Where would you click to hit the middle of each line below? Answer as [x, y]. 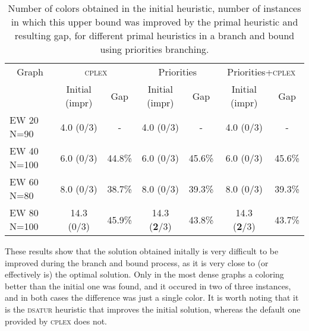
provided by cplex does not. [56, 321]
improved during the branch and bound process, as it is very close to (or [137, 262]
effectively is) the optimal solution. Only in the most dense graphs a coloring [144, 274]
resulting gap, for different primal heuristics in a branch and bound [154, 35]
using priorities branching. [154, 49]
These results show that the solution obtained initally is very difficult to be [142, 251]
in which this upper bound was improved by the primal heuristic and [154, 22]
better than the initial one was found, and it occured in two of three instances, [148, 286]
